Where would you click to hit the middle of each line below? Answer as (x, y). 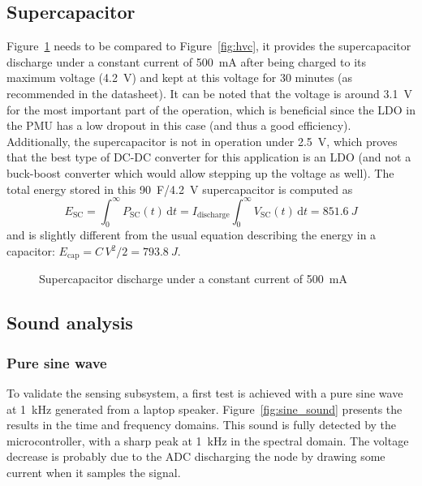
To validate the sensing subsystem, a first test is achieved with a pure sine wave (205, 393)
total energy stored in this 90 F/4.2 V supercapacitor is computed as (180, 189)
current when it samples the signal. (94, 473)
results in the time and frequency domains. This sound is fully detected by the (202, 425)
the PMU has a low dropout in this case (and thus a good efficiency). (179, 125)
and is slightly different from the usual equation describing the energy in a (192, 235)
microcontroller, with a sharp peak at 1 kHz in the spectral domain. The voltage (208, 440)
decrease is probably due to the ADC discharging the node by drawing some (196, 456)
